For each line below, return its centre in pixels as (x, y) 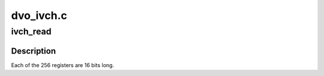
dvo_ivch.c (39, 15)
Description (34, 51)
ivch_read (31, 31)
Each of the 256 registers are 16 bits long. (62, 65)
